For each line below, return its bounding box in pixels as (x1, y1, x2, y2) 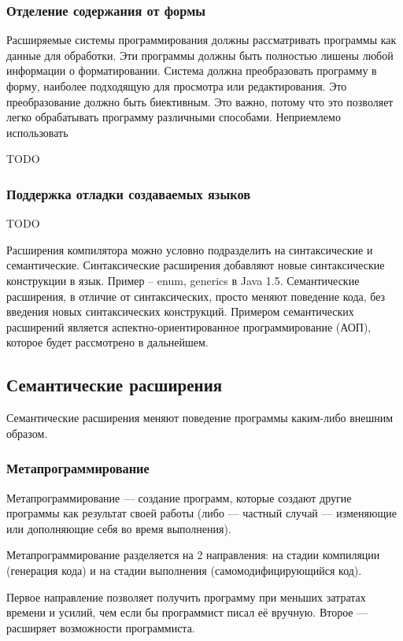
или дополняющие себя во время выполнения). (6, 520, 231, 536)
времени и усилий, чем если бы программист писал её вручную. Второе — (6, 604, 368, 621)
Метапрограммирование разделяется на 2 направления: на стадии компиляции (6, 547, 380, 563)
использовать (6, 124, 68, 140)
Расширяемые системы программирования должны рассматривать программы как (6, 31, 397, 48)
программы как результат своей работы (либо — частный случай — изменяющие (6, 505, 397, 521)
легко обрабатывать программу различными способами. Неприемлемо (6, 109, 341, 125)
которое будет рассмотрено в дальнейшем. (6, 334, 209, 350)
